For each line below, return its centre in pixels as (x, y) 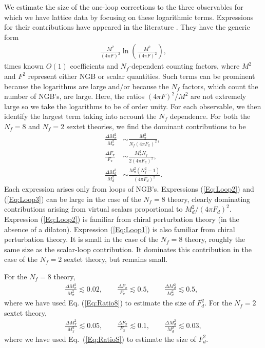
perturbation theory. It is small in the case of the (81, 239)
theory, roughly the (215, 239)
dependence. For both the (210, 116)
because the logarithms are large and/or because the (87, 86)
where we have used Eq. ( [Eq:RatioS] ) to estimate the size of (100, 339)
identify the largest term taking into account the (80, 116)
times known (24, 66)
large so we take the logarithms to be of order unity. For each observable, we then (133, 106)
